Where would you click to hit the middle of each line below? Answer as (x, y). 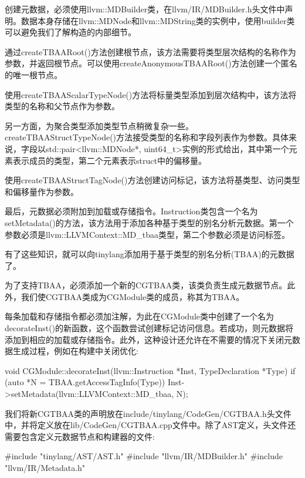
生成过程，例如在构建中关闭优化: (75, 351)
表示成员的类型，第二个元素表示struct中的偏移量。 (109, 160)
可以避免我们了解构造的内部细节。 (70, 32)
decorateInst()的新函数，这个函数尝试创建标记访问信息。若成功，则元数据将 (149, 328)
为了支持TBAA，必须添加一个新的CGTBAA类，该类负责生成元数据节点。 (146, 285)
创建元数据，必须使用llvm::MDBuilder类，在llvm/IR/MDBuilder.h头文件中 (145, 9)
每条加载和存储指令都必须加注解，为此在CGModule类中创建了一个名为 (140, 316)
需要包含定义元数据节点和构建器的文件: (80, 436)
